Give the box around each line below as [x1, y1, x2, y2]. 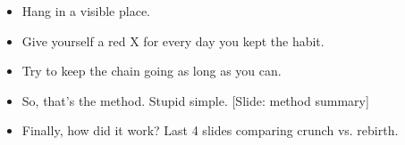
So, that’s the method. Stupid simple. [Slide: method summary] [21, 91, 369, 109]
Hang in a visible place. [21, 2, 150, 20]
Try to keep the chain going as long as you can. [21, 61, 282, 80]
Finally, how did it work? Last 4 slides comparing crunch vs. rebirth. [21, 121, 399, 140]
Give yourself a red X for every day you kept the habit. [21, 31, 325, 50]
